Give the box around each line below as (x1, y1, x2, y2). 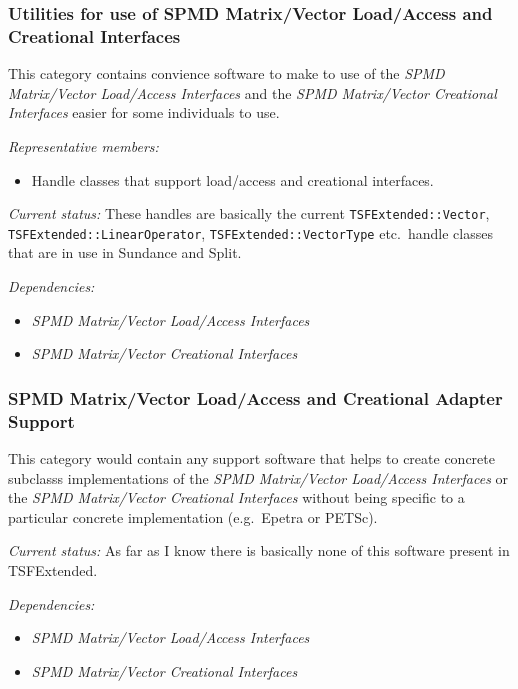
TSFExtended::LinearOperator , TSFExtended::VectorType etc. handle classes (8, 222, 493, 243)
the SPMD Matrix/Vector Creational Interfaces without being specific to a (8, 487, 465, 508)
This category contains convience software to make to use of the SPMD (8, 63, 445, 84)
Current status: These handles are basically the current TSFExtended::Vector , (8, 203, 490, 224)
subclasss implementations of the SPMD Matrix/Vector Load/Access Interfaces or (8, 467, 509, 488)
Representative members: (8, 135, 159, 156)
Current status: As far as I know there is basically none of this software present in (8, 540, 510, 561)
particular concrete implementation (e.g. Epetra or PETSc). (8, 506, 378, 527)
